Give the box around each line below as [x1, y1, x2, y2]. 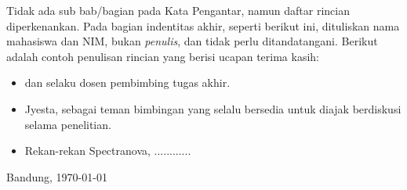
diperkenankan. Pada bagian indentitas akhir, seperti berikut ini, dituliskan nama [6, 17, 400, 34]
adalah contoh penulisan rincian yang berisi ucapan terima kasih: [6, 48, 320, 64]
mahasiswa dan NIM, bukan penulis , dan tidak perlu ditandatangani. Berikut [6, 33, 378, 49]
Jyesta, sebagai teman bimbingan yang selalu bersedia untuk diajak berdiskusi [24, 100, 402, 117]
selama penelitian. [24, 116, 111, 132]
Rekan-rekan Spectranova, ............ [24, 142, 191, 159]
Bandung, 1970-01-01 [6, 168, 107, 185]
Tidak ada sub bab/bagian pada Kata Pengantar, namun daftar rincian [6, 2, 350, 18]
